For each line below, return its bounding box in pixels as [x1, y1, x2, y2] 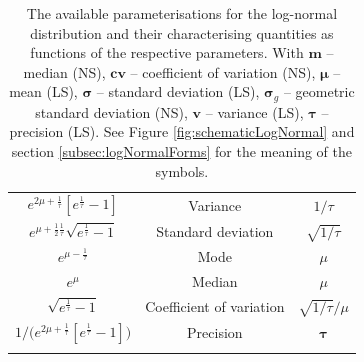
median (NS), [23, 61, 106, 82]
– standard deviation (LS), [96, 81, 260, 102]
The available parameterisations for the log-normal [26, 3, 338, 23]
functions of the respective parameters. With [30, 42, 304, 63]
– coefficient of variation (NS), [130, 61, 316, 82]
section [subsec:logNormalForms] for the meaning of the [11, 141, 352, 162]
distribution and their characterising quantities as [30, 22, 334, 43]
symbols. [155, 160, 209, 181]
